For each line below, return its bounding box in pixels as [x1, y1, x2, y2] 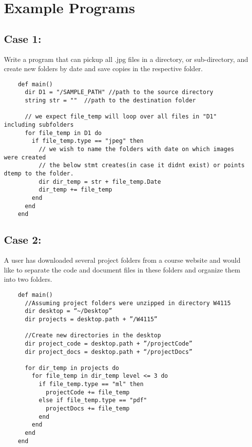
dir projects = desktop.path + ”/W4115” [24, 315, 157, 323]
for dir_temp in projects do [24, 364, 119, 371]
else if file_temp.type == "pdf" [39, 397, 147, 404]
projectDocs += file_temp [45, 405, 130, 412]
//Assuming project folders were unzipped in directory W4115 [24, 299, 231, 307]
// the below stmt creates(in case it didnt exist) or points [39, 162, 245, 169]
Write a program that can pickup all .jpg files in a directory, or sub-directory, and [4, 54, 249, 64]
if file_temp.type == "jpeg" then [32, 137, 144, 145]
